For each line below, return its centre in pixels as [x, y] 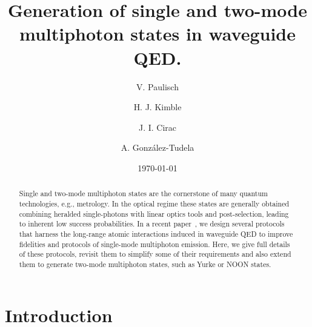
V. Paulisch [158, 86]
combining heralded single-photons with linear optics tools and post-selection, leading [154, 213]
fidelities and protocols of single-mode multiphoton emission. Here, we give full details [154, 244]
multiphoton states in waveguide [157, 34]
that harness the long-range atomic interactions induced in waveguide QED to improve [156, 233]
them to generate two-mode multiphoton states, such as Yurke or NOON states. [145, 264]
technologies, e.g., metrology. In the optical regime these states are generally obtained [154, 203]
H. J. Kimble [158, 107]
